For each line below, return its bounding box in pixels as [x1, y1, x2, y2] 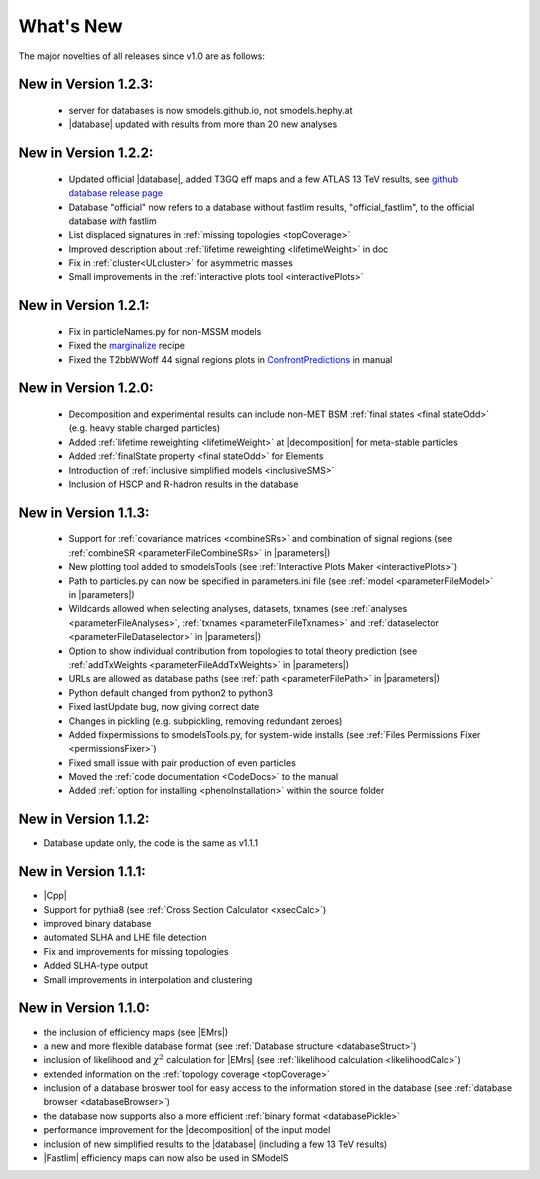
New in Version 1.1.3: [18, 504, 150, 521]
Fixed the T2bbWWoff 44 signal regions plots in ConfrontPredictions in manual [68, 353, 393, 365]
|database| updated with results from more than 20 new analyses [68, 118, 338, 130]
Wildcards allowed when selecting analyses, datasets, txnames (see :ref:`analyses [68, 603, 408, 615]
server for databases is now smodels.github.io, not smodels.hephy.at [68, 104, 353, 116]
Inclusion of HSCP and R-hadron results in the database [68, 478, 299, 490]
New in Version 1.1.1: [18, 863, 147, 880]
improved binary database [43, 918, 152, 930]
